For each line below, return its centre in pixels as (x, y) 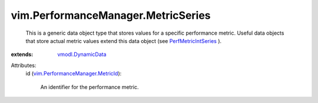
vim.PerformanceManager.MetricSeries (111, 15)
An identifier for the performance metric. (90, 87)
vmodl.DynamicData (82, 54)
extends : (22, 54)
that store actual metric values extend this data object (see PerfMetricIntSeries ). (124, 41)
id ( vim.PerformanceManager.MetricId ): (74, 74)
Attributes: (24, 65)
